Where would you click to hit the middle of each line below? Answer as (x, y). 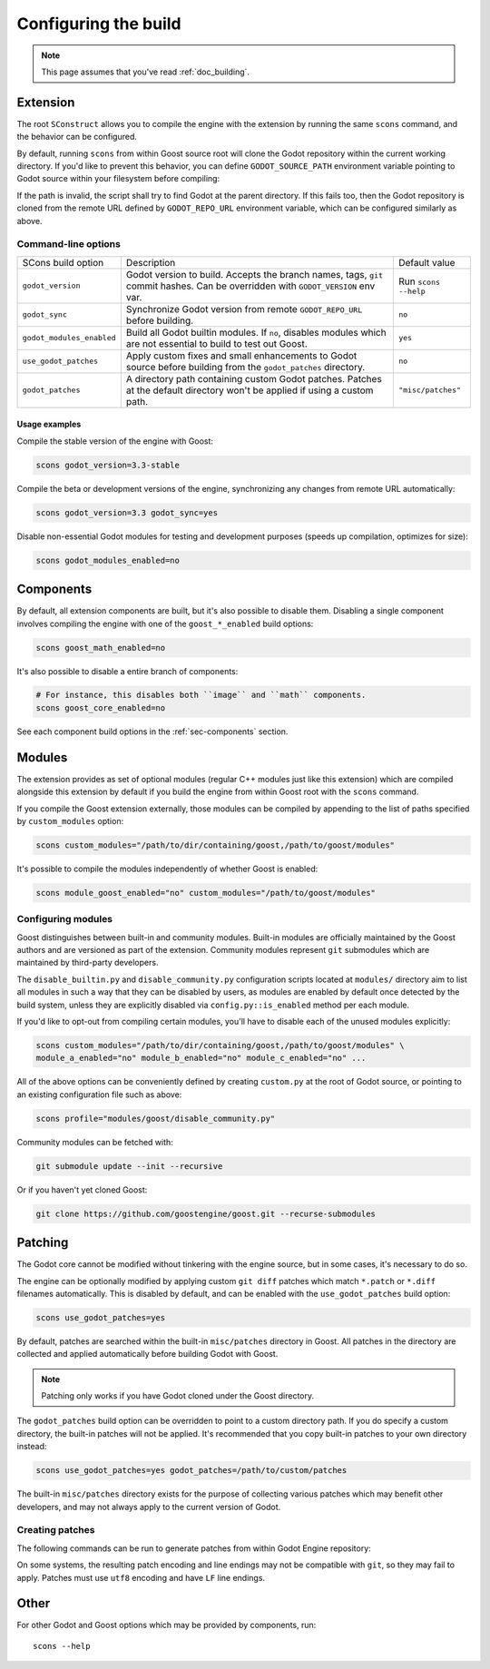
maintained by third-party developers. (88, 963)
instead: (32, 1447)
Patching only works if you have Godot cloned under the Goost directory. (178, 1396)
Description (151, 262)
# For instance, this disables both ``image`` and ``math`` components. (201, 695)
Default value (426, 262)
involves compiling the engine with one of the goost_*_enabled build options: (165, 623)
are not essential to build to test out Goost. (216, 343)
